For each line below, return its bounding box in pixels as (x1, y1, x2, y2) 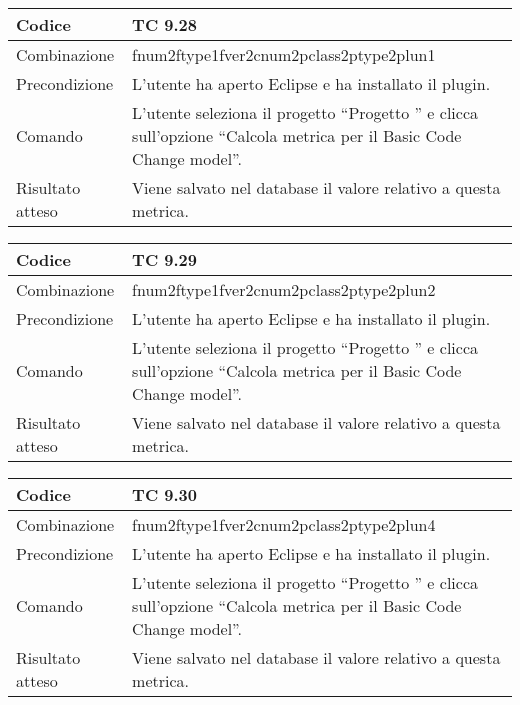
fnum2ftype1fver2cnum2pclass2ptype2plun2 (132, 278, 436, 301)
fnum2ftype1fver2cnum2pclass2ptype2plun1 (132, 43, 436, 66)
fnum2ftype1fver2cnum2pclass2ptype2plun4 (132, 513, 436, 536)
